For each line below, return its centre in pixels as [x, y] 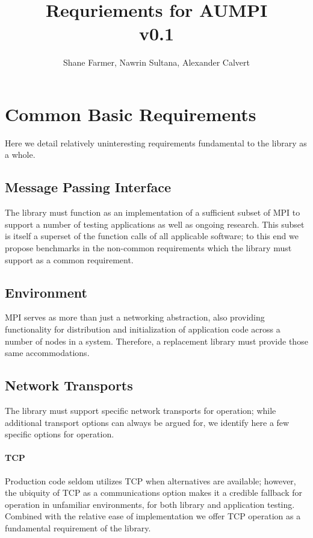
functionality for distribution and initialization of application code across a [143, 329]
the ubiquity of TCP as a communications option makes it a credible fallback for [154, 493]
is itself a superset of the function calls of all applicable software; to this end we [152, 236]
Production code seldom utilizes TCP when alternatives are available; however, [150, 480]
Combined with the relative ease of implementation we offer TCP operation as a [153, 516]
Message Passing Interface [88, 187]
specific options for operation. [60, 434]
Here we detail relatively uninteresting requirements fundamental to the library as [156, 142]
